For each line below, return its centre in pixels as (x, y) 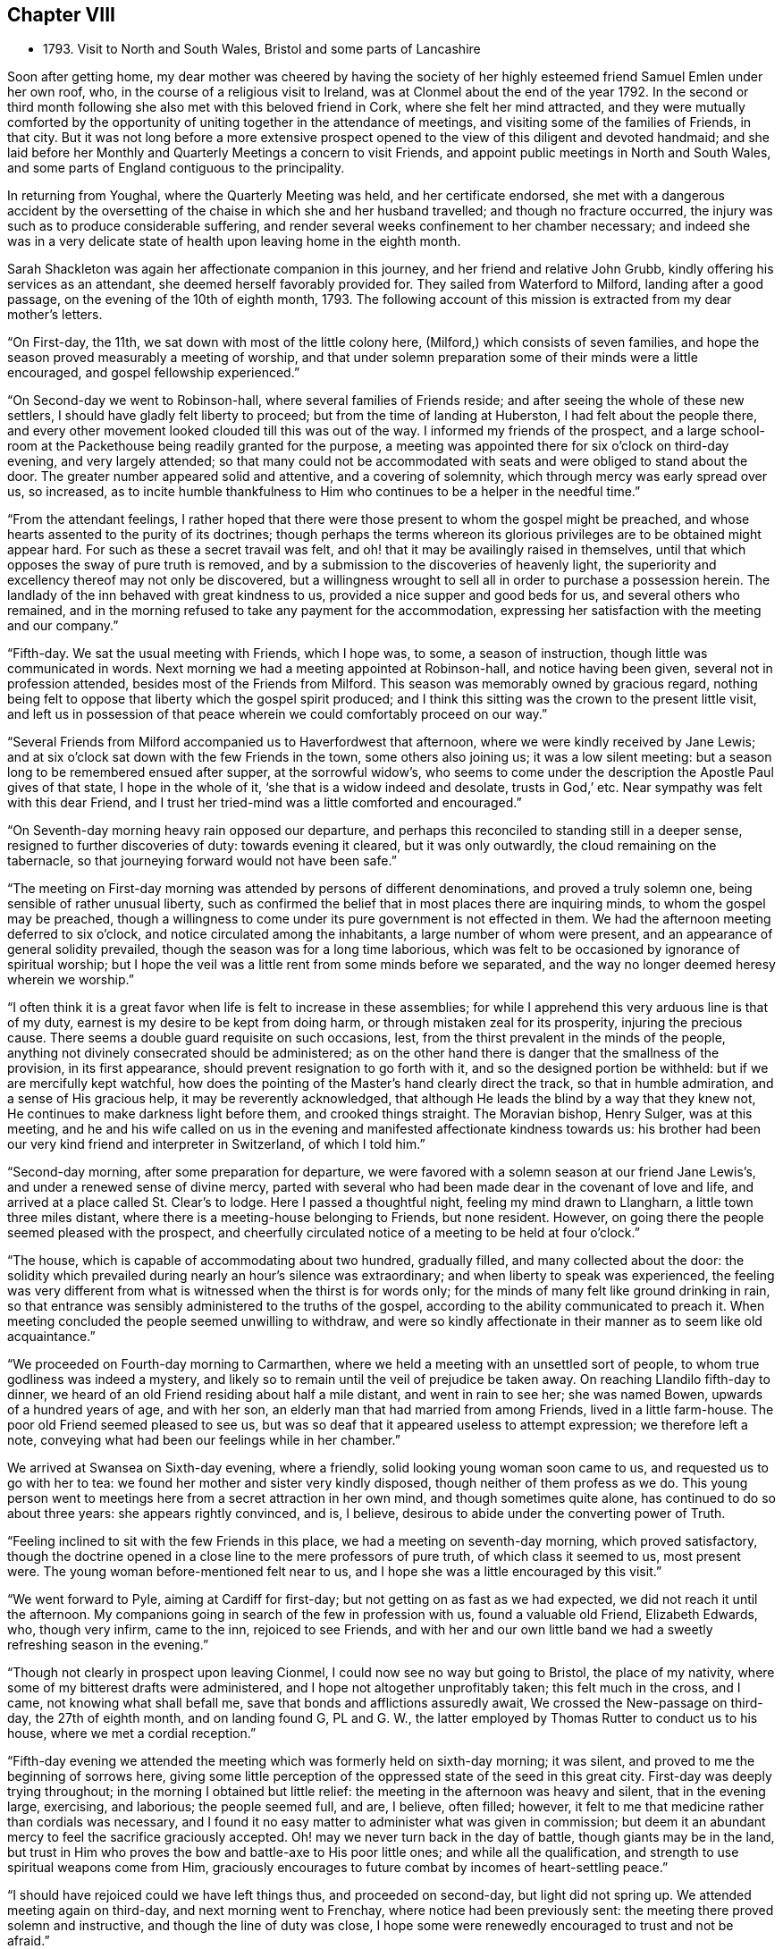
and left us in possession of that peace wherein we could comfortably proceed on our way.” (278, 714)
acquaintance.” (51, 1337)
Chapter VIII (61, 15)
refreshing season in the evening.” (108, 1645)
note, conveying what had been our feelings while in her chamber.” (204, 1440)
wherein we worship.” (71, 980)
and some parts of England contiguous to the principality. (176, 168)
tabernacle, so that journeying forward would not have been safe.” (202, 861)
